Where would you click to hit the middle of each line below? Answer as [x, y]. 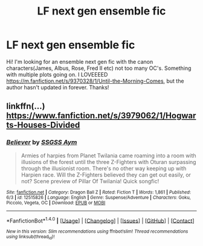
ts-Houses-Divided [43, 125]
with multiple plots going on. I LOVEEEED [57, 74]
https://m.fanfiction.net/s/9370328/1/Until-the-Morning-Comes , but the [95, 81]
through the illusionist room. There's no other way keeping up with [104, 168]
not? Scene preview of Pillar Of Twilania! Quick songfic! [90, 181]
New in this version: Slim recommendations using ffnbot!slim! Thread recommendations [97, 232]
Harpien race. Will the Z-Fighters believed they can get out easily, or [106, 175]
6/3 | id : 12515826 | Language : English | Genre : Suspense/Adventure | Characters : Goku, [99, 197]
